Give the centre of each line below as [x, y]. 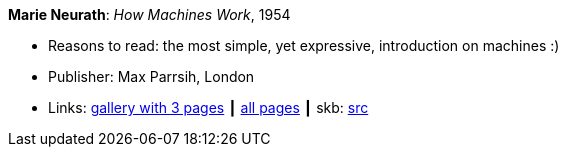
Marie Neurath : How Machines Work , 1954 [149, 14]
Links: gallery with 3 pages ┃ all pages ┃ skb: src [208, 107]
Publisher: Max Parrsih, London [151, 76]
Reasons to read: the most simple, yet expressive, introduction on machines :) [304, 45]
